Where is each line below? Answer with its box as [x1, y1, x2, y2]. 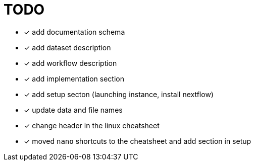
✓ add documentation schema [24, 27, 125, 36]
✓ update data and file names [24, 105, 123, 114]
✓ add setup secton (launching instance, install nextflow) [24, 90, 214, 99]
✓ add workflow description [24, 58, 117, 67]
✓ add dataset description [24, 43, 111, 52]
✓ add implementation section [24, 74, 125, 83]
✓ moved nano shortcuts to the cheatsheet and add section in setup [24, 136, 251, 145]
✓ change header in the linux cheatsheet [24, 121, 160, 130]
